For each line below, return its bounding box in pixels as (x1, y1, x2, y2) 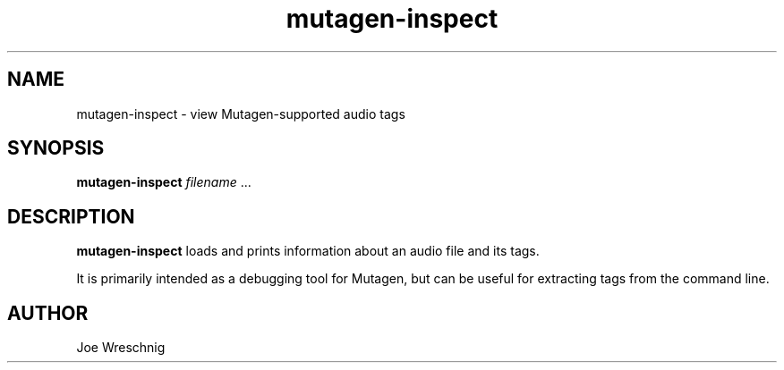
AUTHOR (7, 301, 89, 324)
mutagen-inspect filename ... (76, 174, 251, 190)
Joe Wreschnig (76, 340, 166, 356)
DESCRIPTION (7, 205, 135, 228)
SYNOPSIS (7, 137, 105, 160)
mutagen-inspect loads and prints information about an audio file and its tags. (76, 243, 540, 259)
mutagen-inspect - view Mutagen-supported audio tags (76, 105, 405, 122)
